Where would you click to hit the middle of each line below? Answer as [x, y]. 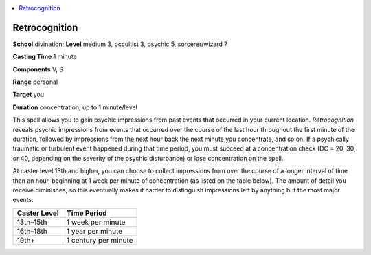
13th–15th [32, 222]
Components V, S [38, 69]
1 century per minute [100, 240]
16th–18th [32, 231]
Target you [29, 95]
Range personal [35, 82]
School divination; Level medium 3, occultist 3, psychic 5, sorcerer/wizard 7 [120, 44]
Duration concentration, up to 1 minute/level [75, 107]
